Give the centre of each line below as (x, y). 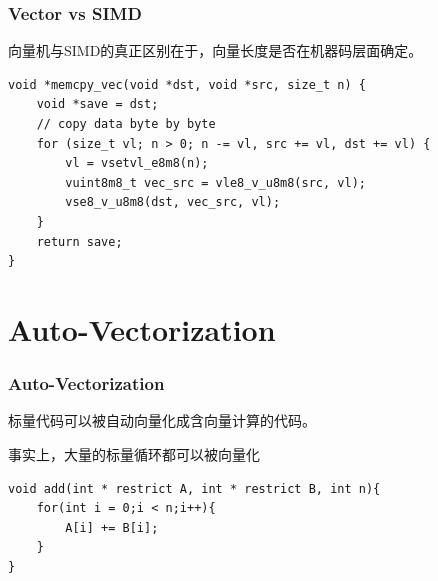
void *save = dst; (97, 104)
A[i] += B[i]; (112, 527)
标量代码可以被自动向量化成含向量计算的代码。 (162, 420)
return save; (79, 241)
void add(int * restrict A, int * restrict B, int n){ (194, 488)
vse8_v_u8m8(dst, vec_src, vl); (173, 202)
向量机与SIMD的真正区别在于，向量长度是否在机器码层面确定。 (215, 50)
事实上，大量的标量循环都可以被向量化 (134, 453)
